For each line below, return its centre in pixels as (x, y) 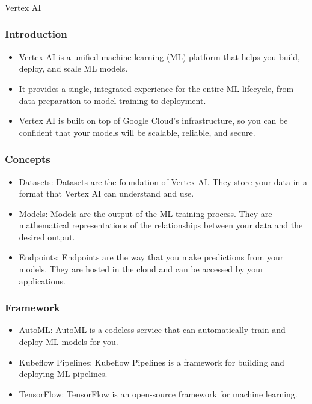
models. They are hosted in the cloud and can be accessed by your (141, 269)
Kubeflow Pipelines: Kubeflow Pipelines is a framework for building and (151, 362)
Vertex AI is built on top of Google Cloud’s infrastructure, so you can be (153, 121)
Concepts (28, 159)
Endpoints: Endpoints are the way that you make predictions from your (151, 257)
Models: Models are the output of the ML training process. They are (145, 213)
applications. (42, 280)
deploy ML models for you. (69, 342)
